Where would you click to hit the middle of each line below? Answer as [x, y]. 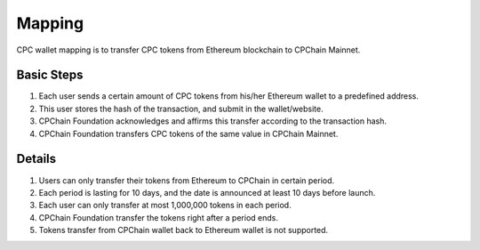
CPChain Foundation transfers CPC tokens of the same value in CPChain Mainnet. [188, 133]
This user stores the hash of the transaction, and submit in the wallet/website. [181, 109]
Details [36, 159]
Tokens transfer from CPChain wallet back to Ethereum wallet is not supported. [184, 230]
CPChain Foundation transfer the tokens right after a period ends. [159, 217]
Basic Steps [50, 75]
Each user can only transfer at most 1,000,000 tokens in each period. [165, 206]
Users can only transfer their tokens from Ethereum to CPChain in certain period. [187, 180]
